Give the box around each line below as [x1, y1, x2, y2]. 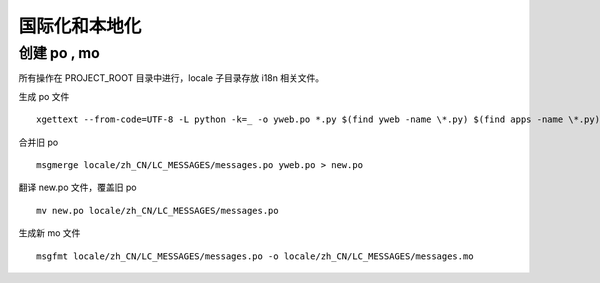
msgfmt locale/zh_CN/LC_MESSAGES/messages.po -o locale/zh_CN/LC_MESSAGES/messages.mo [36, 250, 474, 262]
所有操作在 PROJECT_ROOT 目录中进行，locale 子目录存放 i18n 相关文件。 [18, 72, 325, 84]
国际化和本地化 [18, 15, 142, 37]
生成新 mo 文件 [18, 227, 81, 239]
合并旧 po [18, 136, 59, 148]
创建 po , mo [18, 44, 100, 62]
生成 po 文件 [18, 90, 70, 102]
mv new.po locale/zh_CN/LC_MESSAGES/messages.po [36, 205, 279, 216]
